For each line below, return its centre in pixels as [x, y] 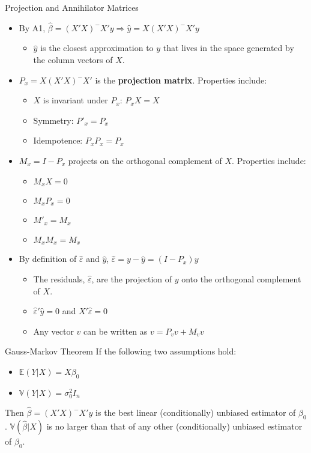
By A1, [32, 27]
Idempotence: [58, 140]
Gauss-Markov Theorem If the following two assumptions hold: [121, 351]
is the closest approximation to [97, 48]
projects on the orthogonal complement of [145, 160]
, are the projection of [132, 278]
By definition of [48, 259]
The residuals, [59, 278]
